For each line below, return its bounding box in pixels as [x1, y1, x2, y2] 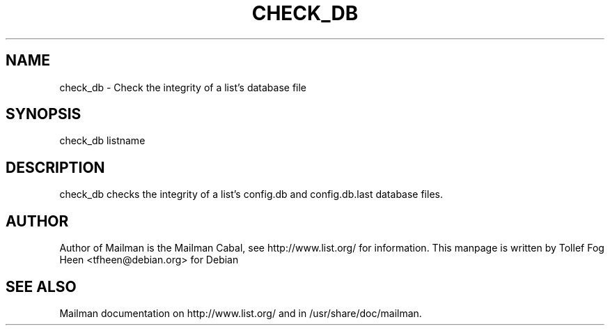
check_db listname [59, 134, 146, 147]
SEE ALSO [6, 277, 77, 295]
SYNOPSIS [6, 105, 81, 123]
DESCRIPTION [6, 158, 105, 176]
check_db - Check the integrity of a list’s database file [59, 81, 307, 93]
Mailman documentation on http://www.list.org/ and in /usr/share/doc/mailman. [59, 307, 422, 319]
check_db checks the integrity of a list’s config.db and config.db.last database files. [59, 188, 443, 201]
